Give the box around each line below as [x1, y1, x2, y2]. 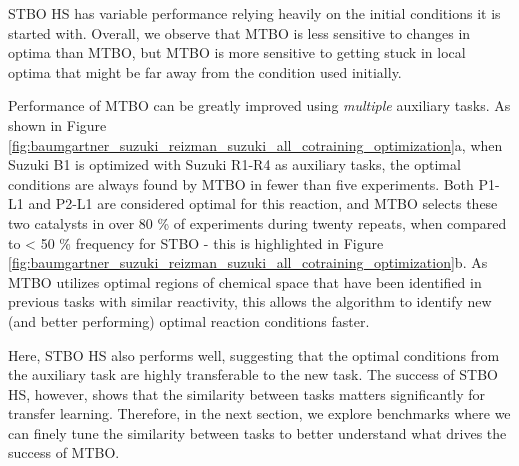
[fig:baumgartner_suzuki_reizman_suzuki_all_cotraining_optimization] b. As [8, 252, 488, 273]
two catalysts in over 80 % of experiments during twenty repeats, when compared [8, 212, 507, 233]
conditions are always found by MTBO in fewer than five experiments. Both [8, 173, 474, 194]
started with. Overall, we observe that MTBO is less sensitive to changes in [8, 22, 471, 43]
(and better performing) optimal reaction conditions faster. [8, 310, 370, 331]
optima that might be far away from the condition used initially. [8, 61, 402, 82]
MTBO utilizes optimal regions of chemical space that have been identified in [8, 271, 482, 292]
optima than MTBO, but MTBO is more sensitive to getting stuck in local [8, 42, 466, 63]
